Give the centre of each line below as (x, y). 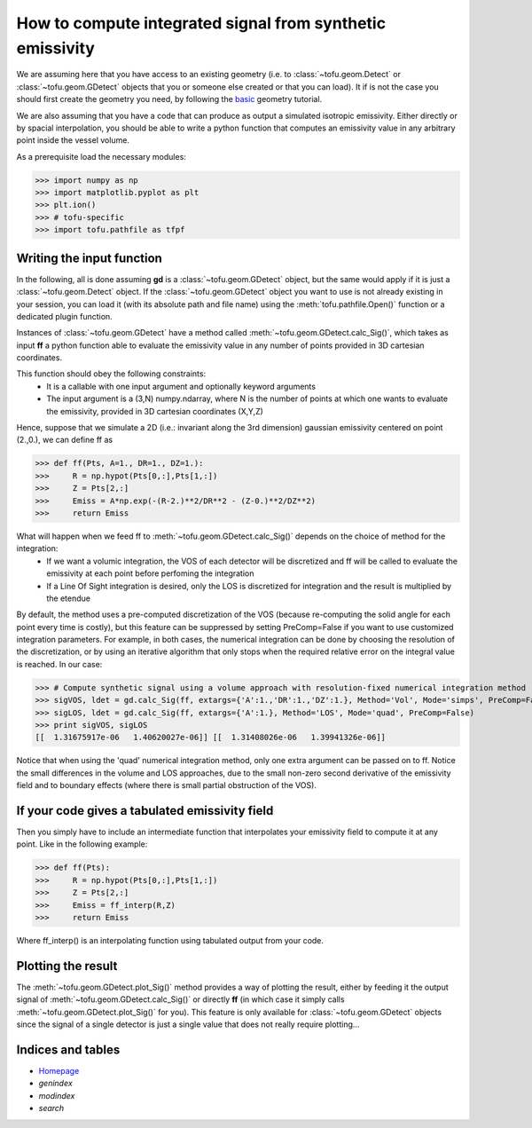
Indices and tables (68, 1049)
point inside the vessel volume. (73, 140)
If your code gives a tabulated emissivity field (145, 811)
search (51, 1108)
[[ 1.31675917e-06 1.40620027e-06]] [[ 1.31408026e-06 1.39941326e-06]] (210, 738)
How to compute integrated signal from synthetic (201, 23)
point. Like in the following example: (82, 844)
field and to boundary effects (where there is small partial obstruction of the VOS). (166, 785)
